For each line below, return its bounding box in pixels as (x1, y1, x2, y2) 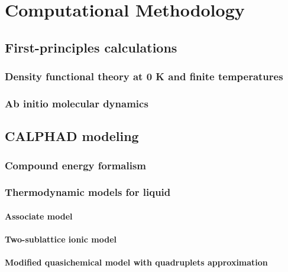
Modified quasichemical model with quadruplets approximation (5, 256, 268, 268)
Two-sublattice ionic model (5, 233, 117, 245)
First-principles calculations (5, 38, 177, 56)
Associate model (5, 209, 73, 222)
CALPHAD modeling (5, 127, 139, 145)
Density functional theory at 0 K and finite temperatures (5, 69, 283, 84)
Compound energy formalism (5, 158, 146, 172)
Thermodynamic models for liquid (5, 185, 171, 199)
